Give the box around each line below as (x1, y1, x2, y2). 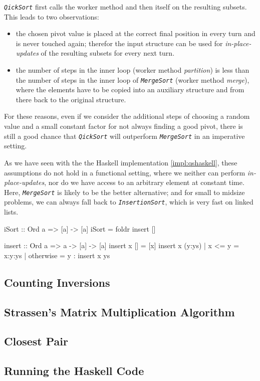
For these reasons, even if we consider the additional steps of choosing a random (4, 111, 250, 121)
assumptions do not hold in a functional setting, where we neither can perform (4, 167, 245, 177)
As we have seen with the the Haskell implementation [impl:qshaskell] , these (4, 157, 237, 167)
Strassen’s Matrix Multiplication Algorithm (4, 304, 235, 319)
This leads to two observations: (4, 11, 99, 22)
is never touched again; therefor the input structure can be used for (16, 38, 223, 48)
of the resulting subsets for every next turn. (41, 48, 175, 58)
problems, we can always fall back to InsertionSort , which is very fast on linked (4, 197, 253, 207)
